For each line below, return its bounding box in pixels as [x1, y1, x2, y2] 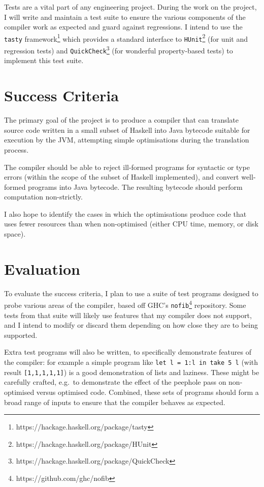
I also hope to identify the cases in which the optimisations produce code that [4, 208, 247, 219]
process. [4, 144, 29, 155]
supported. [4, 329, 38, 340]
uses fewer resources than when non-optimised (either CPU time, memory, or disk [4, 218, 258, 229]
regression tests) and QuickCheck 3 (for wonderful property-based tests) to [4, 44, 233, 55]
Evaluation [4, 258, 80, 279]
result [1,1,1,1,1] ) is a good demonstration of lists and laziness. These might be [4, 366, 259, 377]
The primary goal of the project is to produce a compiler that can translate [4, 114, 239, 125]
